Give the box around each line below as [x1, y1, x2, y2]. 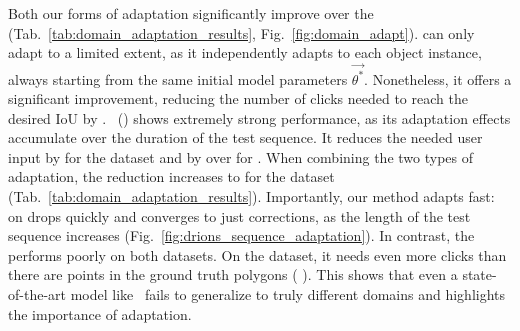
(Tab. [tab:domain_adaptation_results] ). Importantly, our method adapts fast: [8, 186, 495, 207]
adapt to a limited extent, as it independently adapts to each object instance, [8, 42, 482, 63]
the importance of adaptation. [8, 303, 192, 324]
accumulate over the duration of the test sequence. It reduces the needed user [8, 127, 483, 148]
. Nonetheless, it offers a [364, 68, 512, 89]
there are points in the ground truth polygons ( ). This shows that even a [8, 264, 458, 285]
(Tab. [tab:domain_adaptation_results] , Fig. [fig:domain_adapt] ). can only [8, 22, 475, 43]
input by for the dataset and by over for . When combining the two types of [8, 146, 474, 167]
